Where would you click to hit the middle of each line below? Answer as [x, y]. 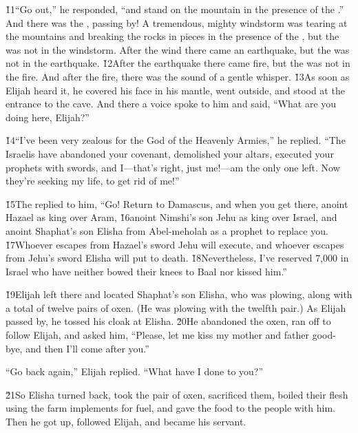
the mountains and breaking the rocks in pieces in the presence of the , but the [172, 36]
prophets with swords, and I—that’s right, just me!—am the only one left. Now [173, 167]
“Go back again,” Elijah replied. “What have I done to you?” [135, 371]
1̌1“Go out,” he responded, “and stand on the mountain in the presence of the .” [175, 9]
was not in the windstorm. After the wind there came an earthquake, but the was [178, 49]
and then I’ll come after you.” [87, 348]
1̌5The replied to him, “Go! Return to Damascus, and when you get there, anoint [177, 203]
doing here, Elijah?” [48, 117]
